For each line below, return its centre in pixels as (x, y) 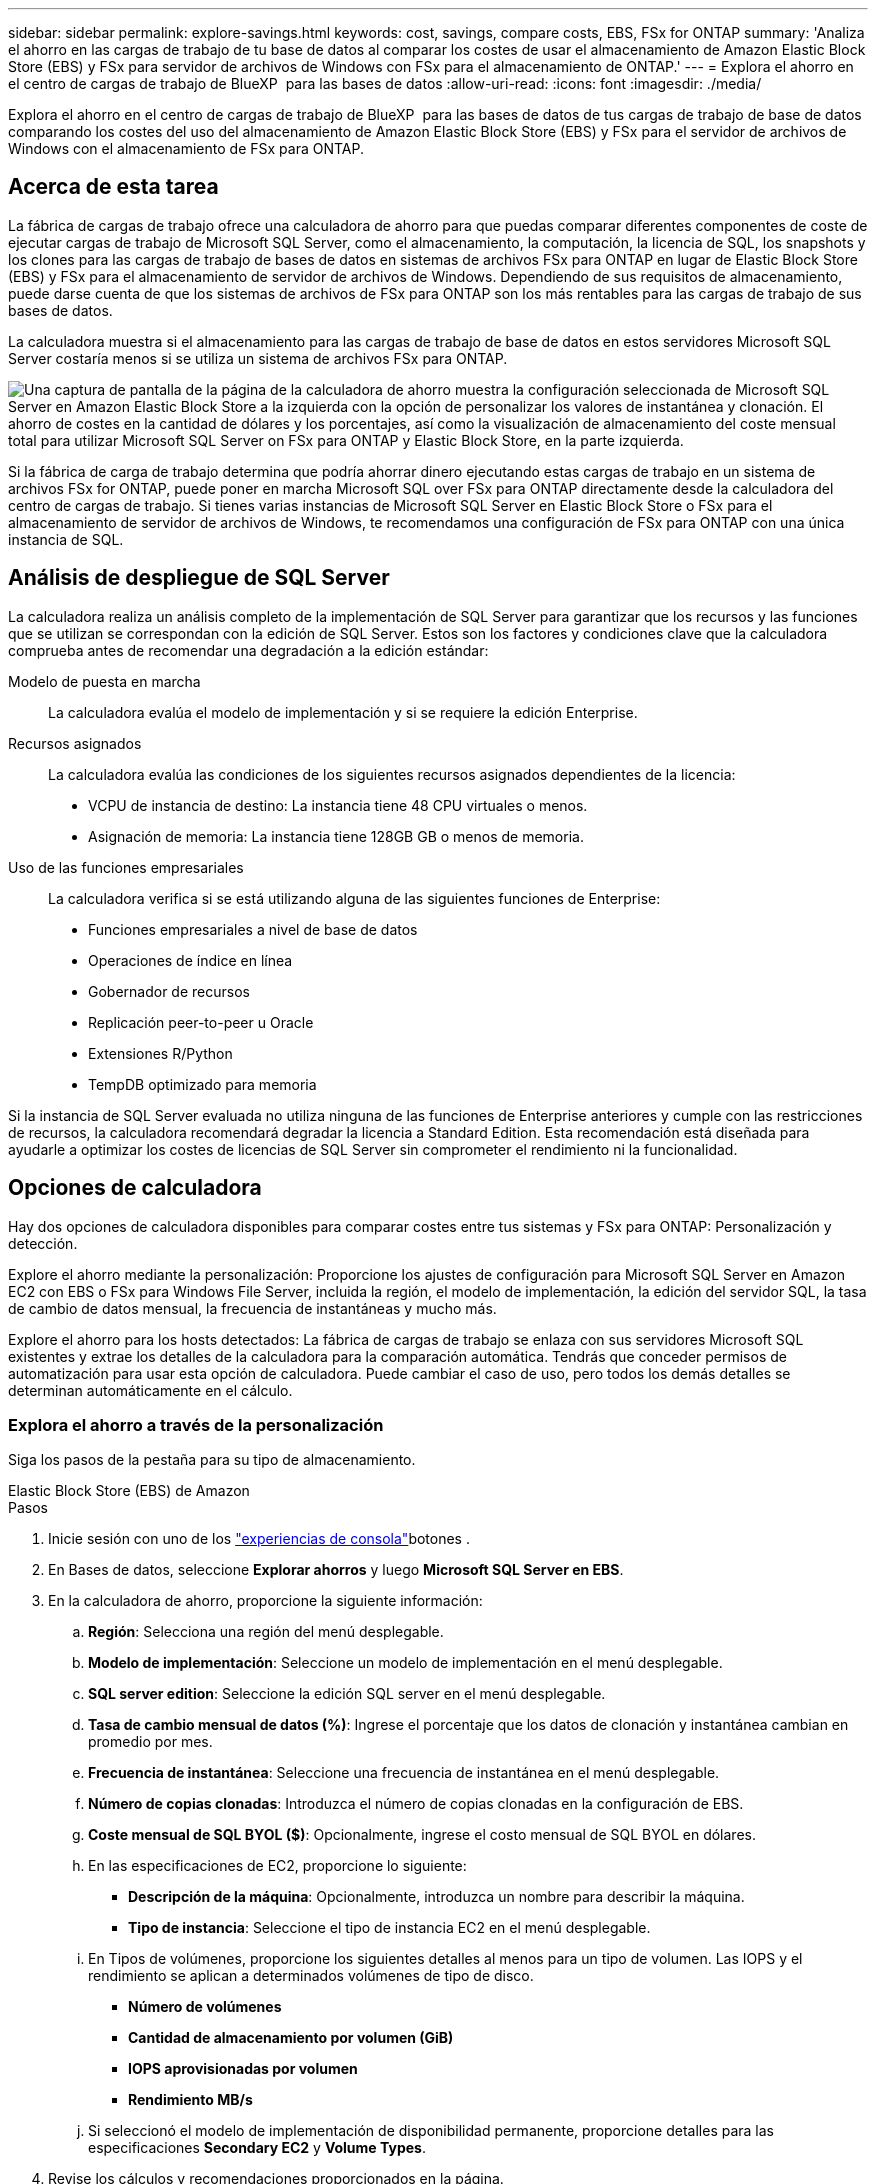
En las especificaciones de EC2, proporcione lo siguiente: (277, 1866)
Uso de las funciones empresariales (126, 867)
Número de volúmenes (205, 2007)
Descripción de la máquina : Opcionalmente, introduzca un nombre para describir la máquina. (436, 1897)
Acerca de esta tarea (113, 187)
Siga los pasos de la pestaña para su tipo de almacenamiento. (212, 1460)
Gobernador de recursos (169, 991)
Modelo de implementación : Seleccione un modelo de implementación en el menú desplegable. (405, 1663)
